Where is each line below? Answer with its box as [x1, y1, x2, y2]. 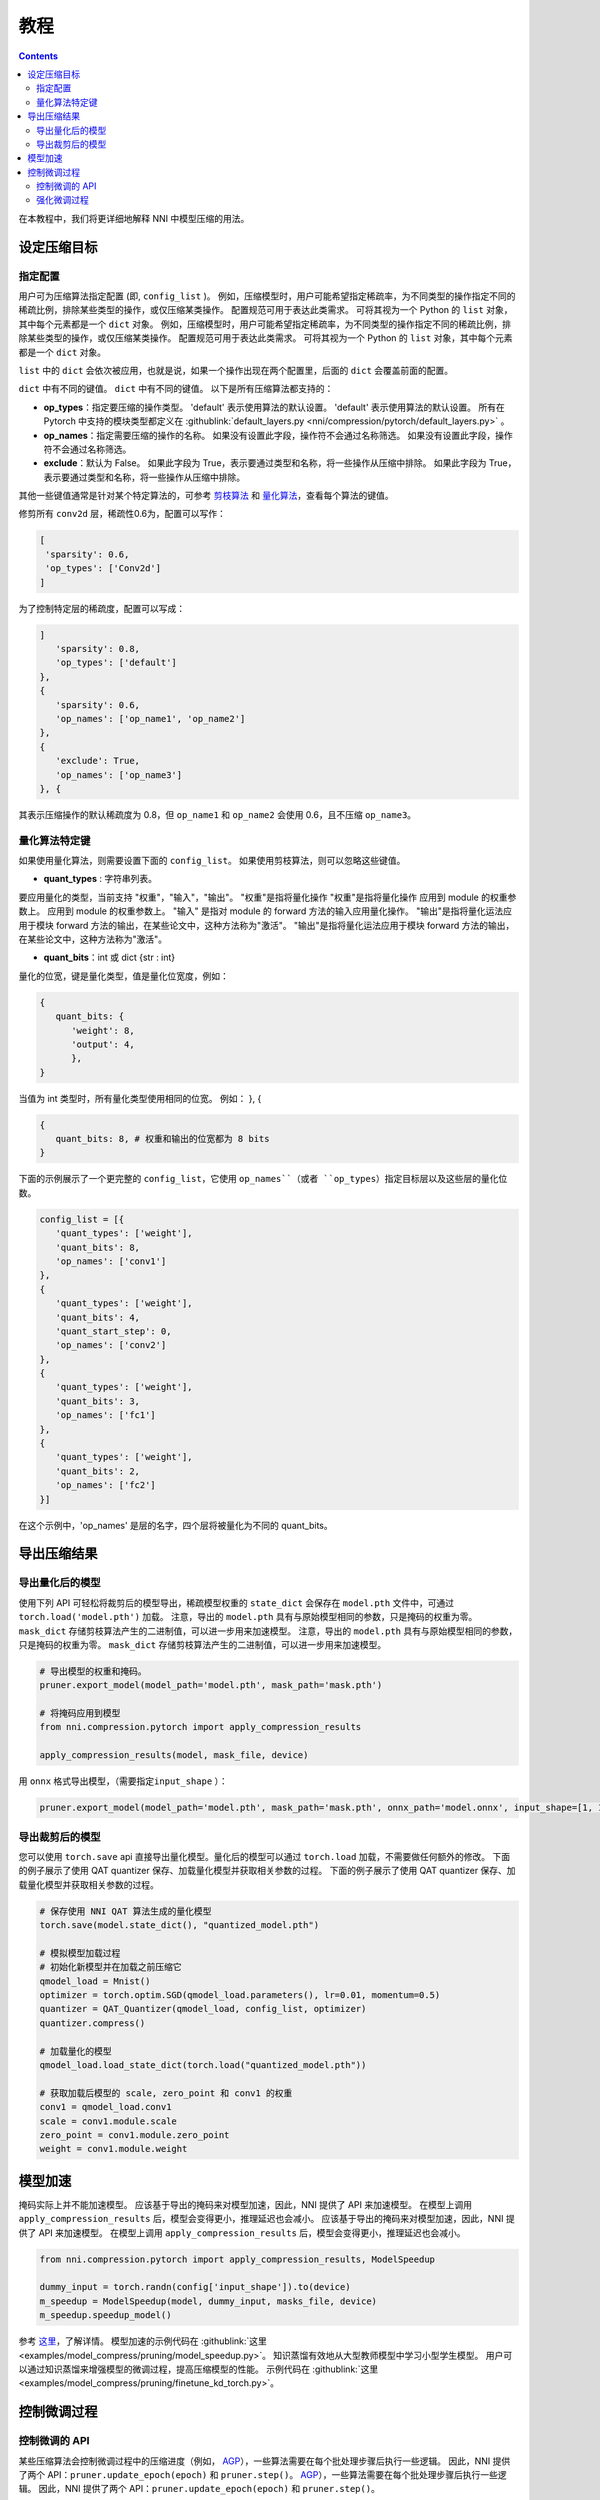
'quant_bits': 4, [55, 1311, 140, 1323]
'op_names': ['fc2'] [55, 1480, 157, 1491]
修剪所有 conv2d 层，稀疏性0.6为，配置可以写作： [18, 508, 227, 520]
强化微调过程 [36, 194, 89, 206]
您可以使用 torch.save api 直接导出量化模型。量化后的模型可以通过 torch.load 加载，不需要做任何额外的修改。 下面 [18, 1850, 511, 1862]
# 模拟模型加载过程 [39, 1947, 121, 1959]
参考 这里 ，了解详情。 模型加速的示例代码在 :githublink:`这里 [18, 2335, 267, 2347]
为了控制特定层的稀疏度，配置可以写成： [18, 602, 185, 614]
